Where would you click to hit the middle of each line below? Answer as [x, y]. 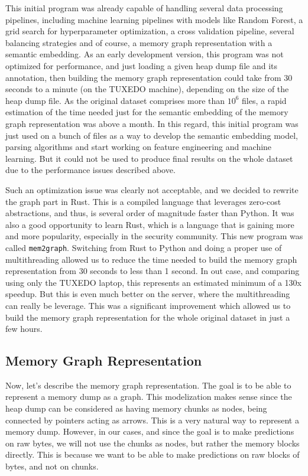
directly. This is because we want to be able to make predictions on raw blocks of [153, 454]
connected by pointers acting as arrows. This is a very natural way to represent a [152, 420]
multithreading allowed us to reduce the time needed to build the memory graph [151, 259]
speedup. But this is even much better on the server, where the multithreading [148, 294]
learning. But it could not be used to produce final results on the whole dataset [149, 158]
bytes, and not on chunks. [52, 466]
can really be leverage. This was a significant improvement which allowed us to [148, 305]
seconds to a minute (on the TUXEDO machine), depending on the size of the [147, 89]
